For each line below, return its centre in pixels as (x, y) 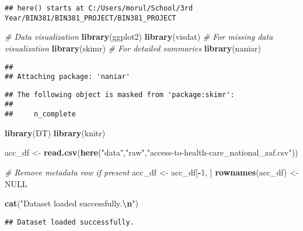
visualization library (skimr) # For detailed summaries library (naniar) (133, 48)
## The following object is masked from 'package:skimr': (120, 94)
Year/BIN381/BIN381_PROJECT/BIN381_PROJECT (90, 18)
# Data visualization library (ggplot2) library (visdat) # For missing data (139, 37)
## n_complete (40, 114)
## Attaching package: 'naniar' (67, 77)
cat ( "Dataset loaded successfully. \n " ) (72, 203)
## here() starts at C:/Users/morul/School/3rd (99, 8)
